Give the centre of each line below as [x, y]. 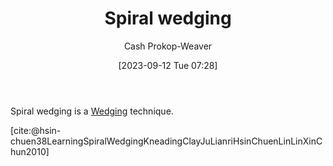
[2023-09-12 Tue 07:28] [168, 65]
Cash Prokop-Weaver [168, 46]
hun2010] [30, 151]
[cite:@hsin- [36, 130]
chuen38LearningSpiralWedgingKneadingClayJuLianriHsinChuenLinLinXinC [166, 141]
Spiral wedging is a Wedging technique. [92, 111]
